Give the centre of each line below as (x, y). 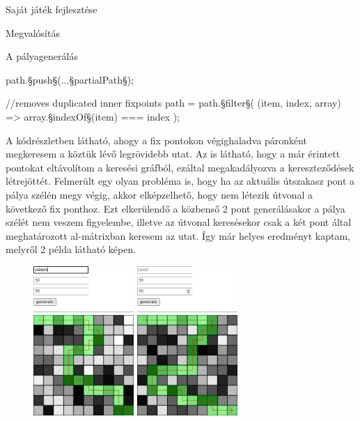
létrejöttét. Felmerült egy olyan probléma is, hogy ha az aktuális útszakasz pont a (180, 181)
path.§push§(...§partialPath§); (70, 79)
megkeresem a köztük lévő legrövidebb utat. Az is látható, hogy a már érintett (173, 154)
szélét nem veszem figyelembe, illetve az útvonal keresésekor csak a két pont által (179, 222)
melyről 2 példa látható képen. (71, 249)
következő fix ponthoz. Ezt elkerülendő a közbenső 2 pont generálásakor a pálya (175, 208)
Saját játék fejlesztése (52, 9)
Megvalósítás (33, 32)
